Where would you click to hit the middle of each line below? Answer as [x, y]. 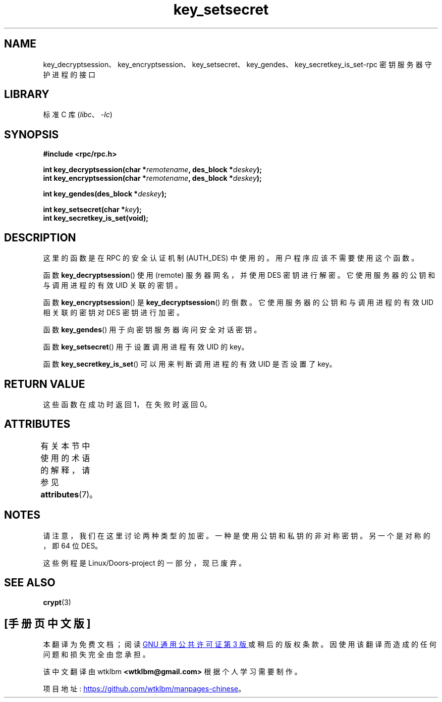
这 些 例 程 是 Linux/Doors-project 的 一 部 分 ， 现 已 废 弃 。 [145, 563]
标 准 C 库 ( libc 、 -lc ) [78, 115]
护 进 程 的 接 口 [69, 74]
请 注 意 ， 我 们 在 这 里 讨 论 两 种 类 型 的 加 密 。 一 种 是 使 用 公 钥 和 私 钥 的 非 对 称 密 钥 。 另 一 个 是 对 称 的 [237, 535]
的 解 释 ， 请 [65, 470]
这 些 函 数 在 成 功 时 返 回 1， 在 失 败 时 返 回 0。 [127, 404]
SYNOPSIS [32, 134]
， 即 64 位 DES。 [73, 545]
